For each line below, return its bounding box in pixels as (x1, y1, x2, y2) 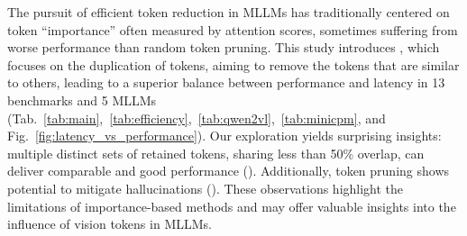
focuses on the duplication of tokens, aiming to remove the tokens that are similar (7, 55, 460, 74)
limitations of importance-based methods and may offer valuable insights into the (7, 196, 456, 215)
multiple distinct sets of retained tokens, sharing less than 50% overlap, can (7, 143, 425, 162)
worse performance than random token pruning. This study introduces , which (7, 38, 440, 57)
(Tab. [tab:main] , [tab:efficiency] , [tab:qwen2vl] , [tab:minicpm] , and (7, 108, 386, 127)
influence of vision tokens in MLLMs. (7, 214, 212, 233)
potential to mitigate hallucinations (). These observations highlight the (7, 178, 404, 197)
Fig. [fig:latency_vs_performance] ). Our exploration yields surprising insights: (7, 126, 442, 145)
